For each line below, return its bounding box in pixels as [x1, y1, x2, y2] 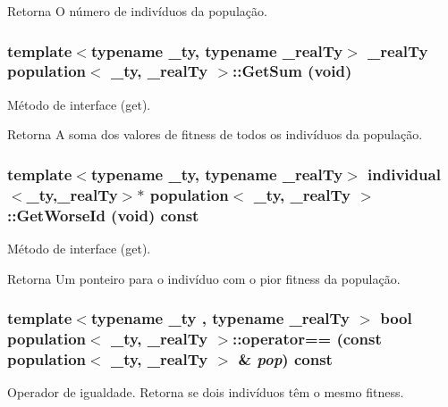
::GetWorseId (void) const [7, 203, 199, 226]
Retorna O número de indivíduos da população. [7, 2, 267, 20]
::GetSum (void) [232, 60, 352, 82]
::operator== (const [232, 328, 382, 350]
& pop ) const [238, 347, 333, 370]
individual [368, 162, 441, 185]
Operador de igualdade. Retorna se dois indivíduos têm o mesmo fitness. [7, 383, 404, 402]
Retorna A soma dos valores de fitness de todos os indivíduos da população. [7, 125, 423, 144]
